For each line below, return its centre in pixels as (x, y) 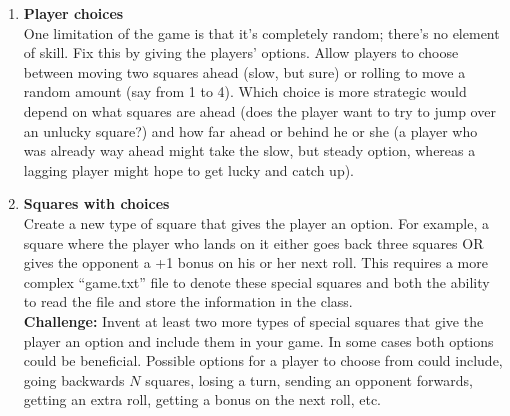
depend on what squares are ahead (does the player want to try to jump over (259, 110)
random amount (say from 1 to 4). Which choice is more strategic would (245, 91)
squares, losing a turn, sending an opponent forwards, (309, 379)
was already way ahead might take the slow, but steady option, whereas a (249, 150)
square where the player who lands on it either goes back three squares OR (253, 242)
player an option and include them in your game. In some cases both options (258, 340)
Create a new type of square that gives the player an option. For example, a (256, 222)
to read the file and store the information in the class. (188, 301)
